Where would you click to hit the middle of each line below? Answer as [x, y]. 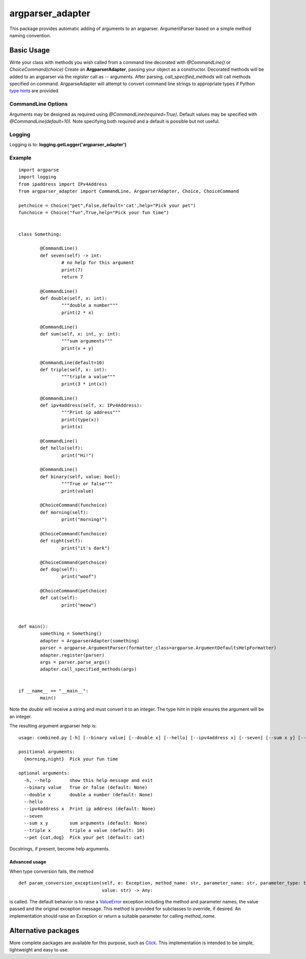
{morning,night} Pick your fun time [71, 759]
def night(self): [62, 541]
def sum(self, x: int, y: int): [80, 334]
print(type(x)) [80, 420]
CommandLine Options [39, 104]
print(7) [72, 270]
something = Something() [71, 634]
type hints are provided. [34, 91]
